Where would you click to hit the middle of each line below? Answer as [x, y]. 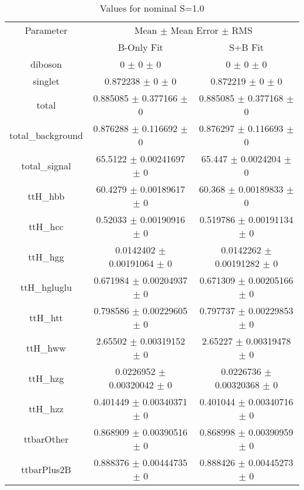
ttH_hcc [46, 226]
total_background [46, 135]
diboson [46, 64]
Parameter [46, 30]
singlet [46, 81]
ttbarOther [46, 439]
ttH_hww [46, 347]
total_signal [46, 165]
